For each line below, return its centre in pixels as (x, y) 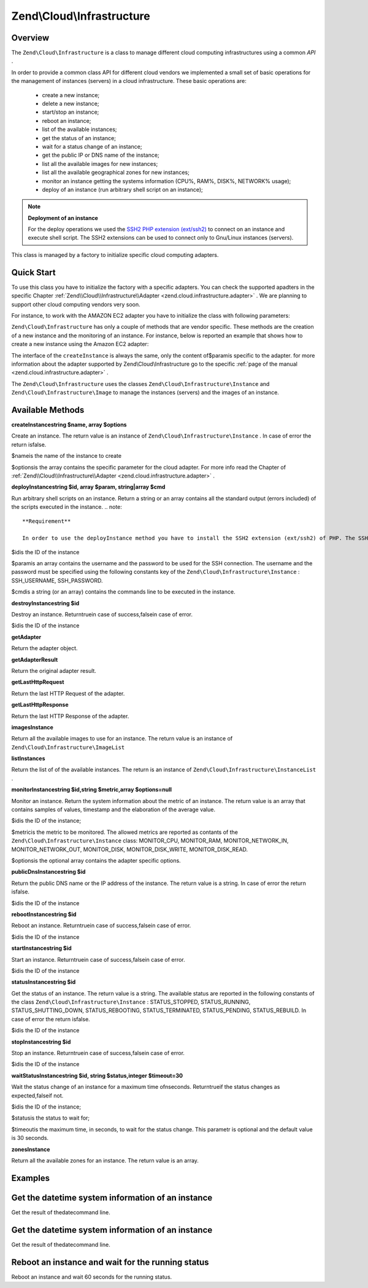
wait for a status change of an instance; (92, 146)
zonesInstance (31, 1149)
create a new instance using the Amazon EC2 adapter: (80, 344)
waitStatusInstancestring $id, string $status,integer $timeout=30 (97, 1075)
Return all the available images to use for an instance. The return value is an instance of (122, 739)
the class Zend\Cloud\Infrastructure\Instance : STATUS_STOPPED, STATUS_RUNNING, (131, 1002)
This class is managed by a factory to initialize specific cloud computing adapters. (115, 254)
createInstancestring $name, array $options (69, 425)
